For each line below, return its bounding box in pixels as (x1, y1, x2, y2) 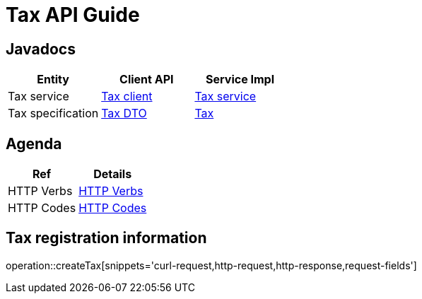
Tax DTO (101, 106, 147, 121)
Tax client (101, 89, 153, 104)
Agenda (6, 134, 62, 153)
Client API (119, 72, 174, 87)
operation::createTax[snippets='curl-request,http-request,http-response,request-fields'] (6, 259, 417, 271)
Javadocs (6, 40, 76, 58)
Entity (37, 72, 69, 87)
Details (93, 167, 132, 182)
